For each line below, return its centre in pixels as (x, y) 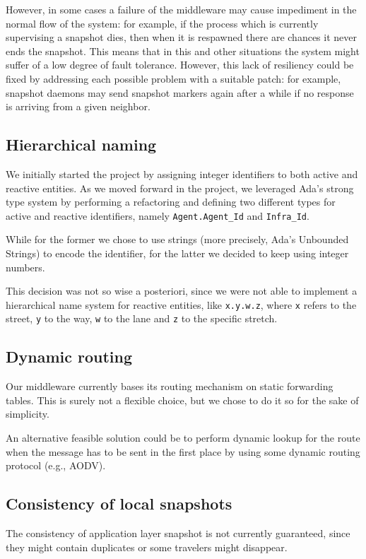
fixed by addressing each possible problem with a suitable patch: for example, (173, 78)
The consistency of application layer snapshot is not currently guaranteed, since (178, 533)
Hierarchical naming (81, 145)
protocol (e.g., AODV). (56, 465)
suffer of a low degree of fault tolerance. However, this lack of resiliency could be (180, 65)
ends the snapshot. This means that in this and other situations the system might (183, 51)
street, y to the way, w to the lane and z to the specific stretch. (142, 318)
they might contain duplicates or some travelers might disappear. (147, 547)
